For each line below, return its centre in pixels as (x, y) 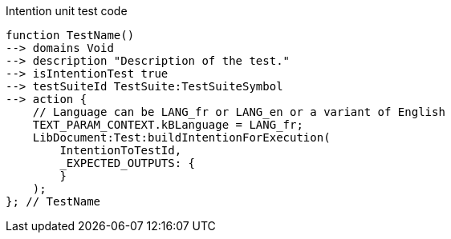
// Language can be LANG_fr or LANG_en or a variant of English (239, 112)
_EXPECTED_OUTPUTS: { (128, 163)
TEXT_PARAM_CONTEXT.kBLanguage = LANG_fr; (168, 125)
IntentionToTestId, (121, 150)
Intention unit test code (67, 11)
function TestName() (70, 35)
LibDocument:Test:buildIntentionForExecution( (181, 137)
